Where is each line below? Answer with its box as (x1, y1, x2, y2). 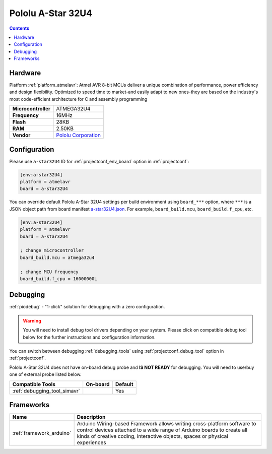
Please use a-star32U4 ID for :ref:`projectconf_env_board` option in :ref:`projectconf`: (9, 158, 189, 164)
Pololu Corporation (56, 132, 101, 139)
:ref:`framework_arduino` (12, 430, 72, 437)
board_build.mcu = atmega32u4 (20, 254, 95, 261)
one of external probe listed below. (9, 371, 82, 377)
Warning (23, 317, 41, 323)
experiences (77, 439, 106, 446)
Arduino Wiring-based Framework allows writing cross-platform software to (77, 420, 256, 427)
